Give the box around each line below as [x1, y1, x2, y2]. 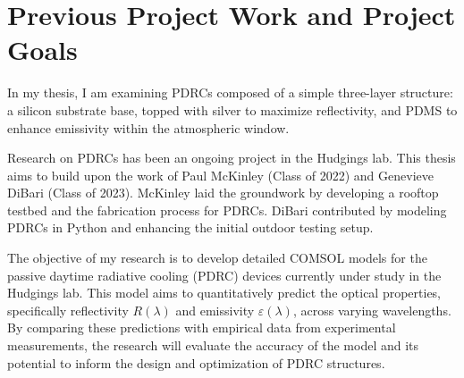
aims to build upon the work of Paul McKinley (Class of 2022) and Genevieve [7, 165, 434, 184]
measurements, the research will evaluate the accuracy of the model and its [7, 336, 419, 355]
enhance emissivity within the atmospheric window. [7, 118, 290, 137]
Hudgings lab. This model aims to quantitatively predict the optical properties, [7, 283, 442, 302]
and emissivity [175, 300, 255, 319]
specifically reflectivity [7, 300, 129, 319]
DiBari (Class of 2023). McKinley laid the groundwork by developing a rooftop [7, 183, 439, 202]
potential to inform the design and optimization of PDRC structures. [7, 353, 385, 372]
